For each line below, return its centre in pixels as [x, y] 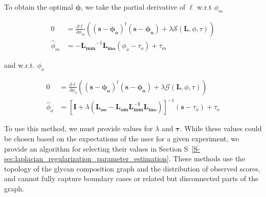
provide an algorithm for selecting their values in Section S [96, 148]
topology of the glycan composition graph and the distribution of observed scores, [132, 168]
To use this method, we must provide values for [79, 128]
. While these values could [221, 128]
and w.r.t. [19, 65]
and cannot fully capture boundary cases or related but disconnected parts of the [131, 178]
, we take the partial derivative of [133, 7]
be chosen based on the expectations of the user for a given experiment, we [122, 139]
